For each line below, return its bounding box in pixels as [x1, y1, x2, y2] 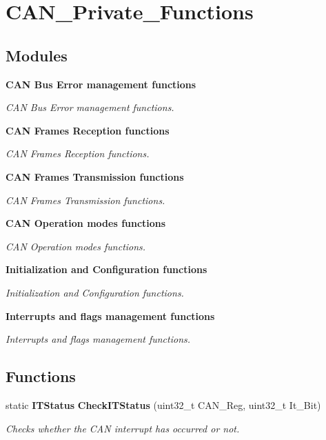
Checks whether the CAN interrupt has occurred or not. [6, 421, 240, 435]
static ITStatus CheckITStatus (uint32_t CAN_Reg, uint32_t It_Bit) [6, 397, 321, 412]
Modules [6, 44, 68, 66]
